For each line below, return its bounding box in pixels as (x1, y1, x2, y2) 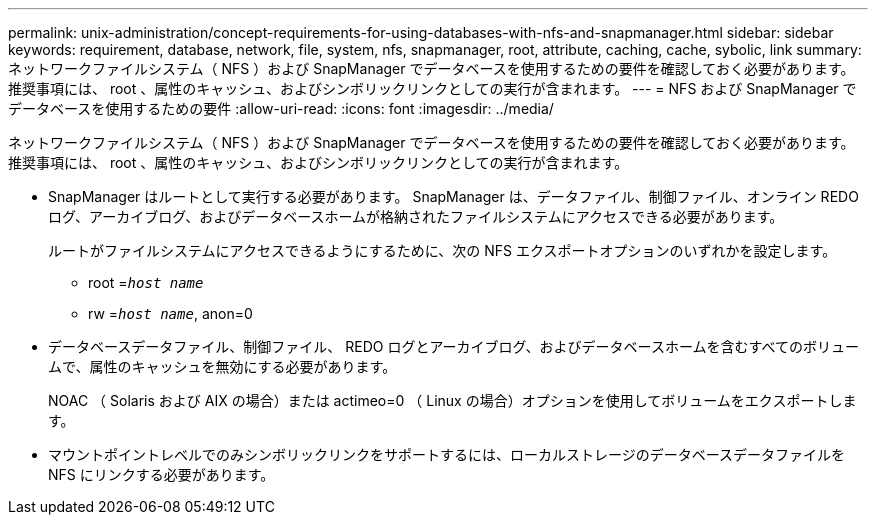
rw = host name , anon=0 (88, 305, 253, 322)
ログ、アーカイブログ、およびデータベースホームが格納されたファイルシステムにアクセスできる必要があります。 (48, 208, 784, 225)
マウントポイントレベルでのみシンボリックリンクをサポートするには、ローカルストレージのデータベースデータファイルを (48, 446, 846, 463)
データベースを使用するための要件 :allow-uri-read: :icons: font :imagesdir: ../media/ (8, 100, 554, 117)
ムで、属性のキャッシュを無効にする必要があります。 (48, 358, 397, 375)
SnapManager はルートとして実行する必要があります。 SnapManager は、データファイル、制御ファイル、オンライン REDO (48, 188, 859, 205)
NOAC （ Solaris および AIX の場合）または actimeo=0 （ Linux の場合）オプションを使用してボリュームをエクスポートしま (48, 392, 857, 409)
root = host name (88, 274, 204, 291)
